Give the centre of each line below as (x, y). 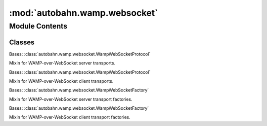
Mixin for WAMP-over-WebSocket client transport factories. (70, 117)
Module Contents (38, 26)
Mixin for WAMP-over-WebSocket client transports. (61, 81)
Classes (22, 42)
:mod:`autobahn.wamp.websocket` (84, 13)
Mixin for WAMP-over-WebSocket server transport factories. (71, 99)
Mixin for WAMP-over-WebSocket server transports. (62, 63)
